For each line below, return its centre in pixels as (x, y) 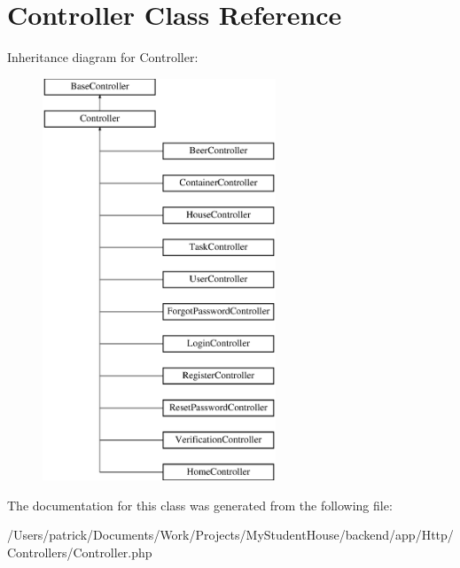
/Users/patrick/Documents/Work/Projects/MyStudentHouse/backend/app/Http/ (230, 535)
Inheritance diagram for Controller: (103, 57)
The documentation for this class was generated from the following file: (200, 505)
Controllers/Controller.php (80, 552)
